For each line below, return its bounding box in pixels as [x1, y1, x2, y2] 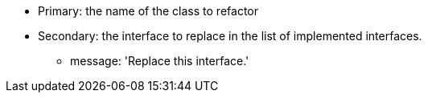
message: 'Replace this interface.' [70, 54, 249, 68]
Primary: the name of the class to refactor [38, 4, 258, 18]
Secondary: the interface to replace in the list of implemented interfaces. [38, 29, 422, 43]
